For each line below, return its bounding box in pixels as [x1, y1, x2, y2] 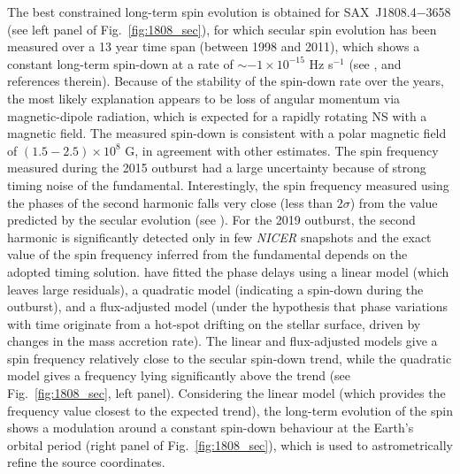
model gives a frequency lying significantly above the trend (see [7, 366, 351, 385]
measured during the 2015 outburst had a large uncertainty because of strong [7, 158, 426, 177]
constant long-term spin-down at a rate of [7, 54, 234, 73]
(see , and [349, 54, 402, 73]
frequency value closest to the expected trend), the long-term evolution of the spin [7, 401, 453, 419]
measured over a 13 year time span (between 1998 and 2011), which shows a [7, 37, 420, 56]
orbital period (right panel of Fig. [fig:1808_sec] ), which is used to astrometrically [7, 435, 453, 454]
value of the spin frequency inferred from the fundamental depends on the [7, 245, 408, 264]
